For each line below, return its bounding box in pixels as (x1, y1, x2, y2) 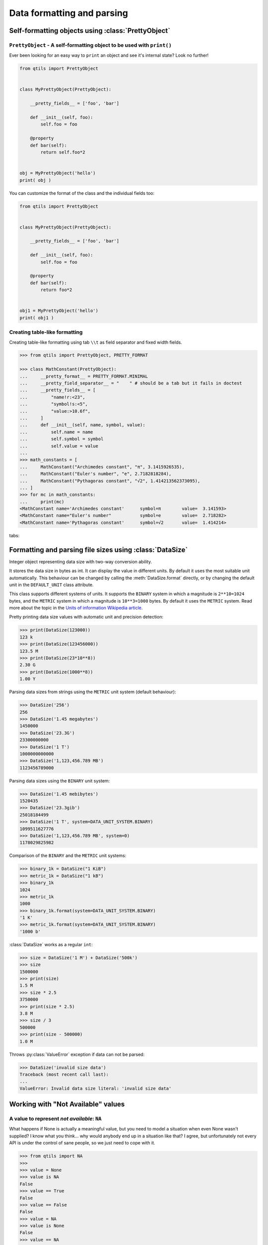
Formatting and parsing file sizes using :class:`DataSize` (9, 545, 188, 554)
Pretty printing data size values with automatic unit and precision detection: (9, 614, 164, 620)
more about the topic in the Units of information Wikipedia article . (9, 605, 143, 611)
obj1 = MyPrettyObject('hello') (19, 308, 99, 314)
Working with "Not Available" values (9, 1100, 125, 1109)
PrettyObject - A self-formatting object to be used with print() (9, 41, 172, 48)
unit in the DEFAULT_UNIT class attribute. (9, 582, 94, 588)
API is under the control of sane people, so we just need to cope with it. (9, 1140, 156, 1146)
